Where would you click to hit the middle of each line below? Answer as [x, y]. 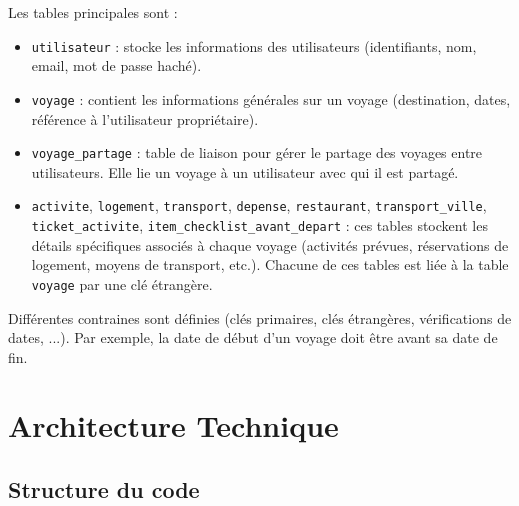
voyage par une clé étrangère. [122, 283]
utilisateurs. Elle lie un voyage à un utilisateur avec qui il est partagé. [245, 171]
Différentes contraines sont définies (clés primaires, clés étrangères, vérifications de [260, 317]
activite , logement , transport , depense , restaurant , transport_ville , [259, 205]
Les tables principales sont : [93, 12]
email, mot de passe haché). [116, 65]
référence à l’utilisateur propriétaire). [145, 118]
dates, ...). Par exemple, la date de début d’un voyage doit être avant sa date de [253, 337]
